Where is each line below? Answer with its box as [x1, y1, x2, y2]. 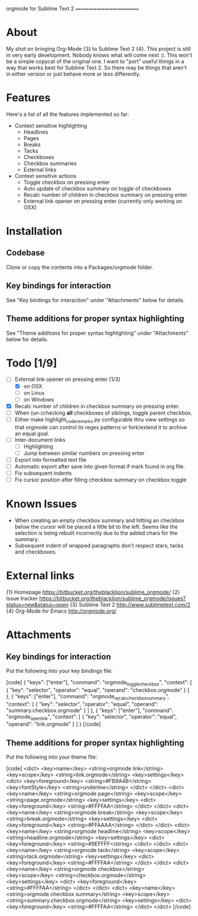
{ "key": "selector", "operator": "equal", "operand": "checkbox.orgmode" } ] [6, 686, 190, 694]
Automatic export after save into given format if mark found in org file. [14, 462, 185, 470]
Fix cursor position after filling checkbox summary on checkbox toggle [14, 476, 187, 483]
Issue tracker [6, 594, 38, 602]
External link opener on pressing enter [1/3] [14, 376, 121, 383]
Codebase [6, 248, 46, 258]
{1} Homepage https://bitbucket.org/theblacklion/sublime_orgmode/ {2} [6, 588, 180, 595]
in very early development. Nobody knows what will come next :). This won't [6, 51, 193, 59]
